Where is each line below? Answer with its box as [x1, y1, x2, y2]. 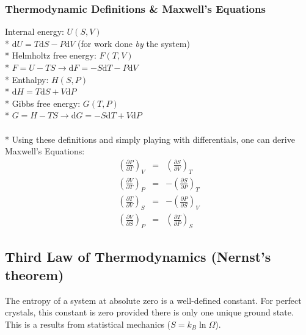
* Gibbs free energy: [5, 96, 81, 109]
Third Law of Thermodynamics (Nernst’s [5, 247, 271, 266]
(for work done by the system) [78, 37, 190, 49]
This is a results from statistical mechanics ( [5, 317, 171, 330]
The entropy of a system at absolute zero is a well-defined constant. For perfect [5, 294, 302, 306]
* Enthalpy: [5, 73, 49, 85]
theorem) [5, 265, 64, 284]
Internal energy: [5, 25, 64, 38]
